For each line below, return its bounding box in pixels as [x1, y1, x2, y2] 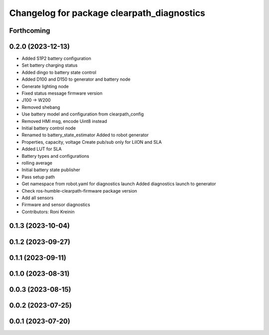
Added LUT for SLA [21, 146, 62, 152]
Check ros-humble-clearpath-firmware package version [21, 188, 137, 194]
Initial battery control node [21, 125, 76, 131]
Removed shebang [21, 104, 60, 110]
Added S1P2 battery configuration [21, 55, 92, 62]
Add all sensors [21, 195, 54, 201]
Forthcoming [9, 26, 50, 35]
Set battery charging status [21, 62, 78, 68]
